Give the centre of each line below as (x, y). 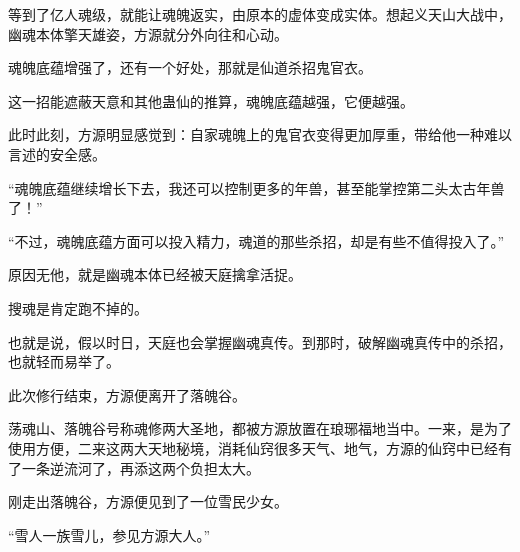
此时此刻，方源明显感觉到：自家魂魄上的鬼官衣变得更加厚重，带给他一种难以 (260, 134)
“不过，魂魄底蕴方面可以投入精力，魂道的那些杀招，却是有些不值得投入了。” (256, 240)
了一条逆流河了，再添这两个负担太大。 (134, 467)
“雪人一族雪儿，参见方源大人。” (109, 534)
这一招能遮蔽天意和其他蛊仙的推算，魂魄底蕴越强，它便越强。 (211, 100)
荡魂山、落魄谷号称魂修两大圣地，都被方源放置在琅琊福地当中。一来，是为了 (260, 428)
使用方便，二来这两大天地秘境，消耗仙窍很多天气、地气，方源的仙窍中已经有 (260, 447)
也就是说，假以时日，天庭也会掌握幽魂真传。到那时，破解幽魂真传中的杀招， (260, 341)
